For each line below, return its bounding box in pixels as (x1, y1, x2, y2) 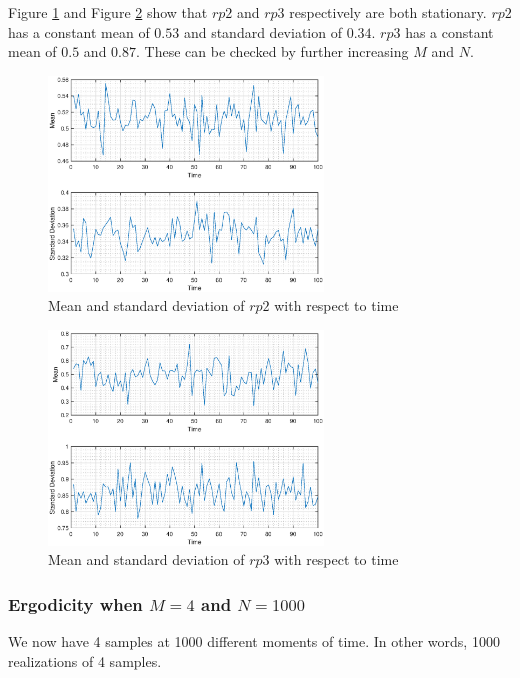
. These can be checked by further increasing (136, 41, 409, 62)
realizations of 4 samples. (8, 650, 162, 671)
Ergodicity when (8, 591, 143, 616)
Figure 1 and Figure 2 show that (8, 2, 208, 22)
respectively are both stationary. (289, 2, 487, 22)
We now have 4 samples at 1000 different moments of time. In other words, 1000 (8, 631, 500, 652)
